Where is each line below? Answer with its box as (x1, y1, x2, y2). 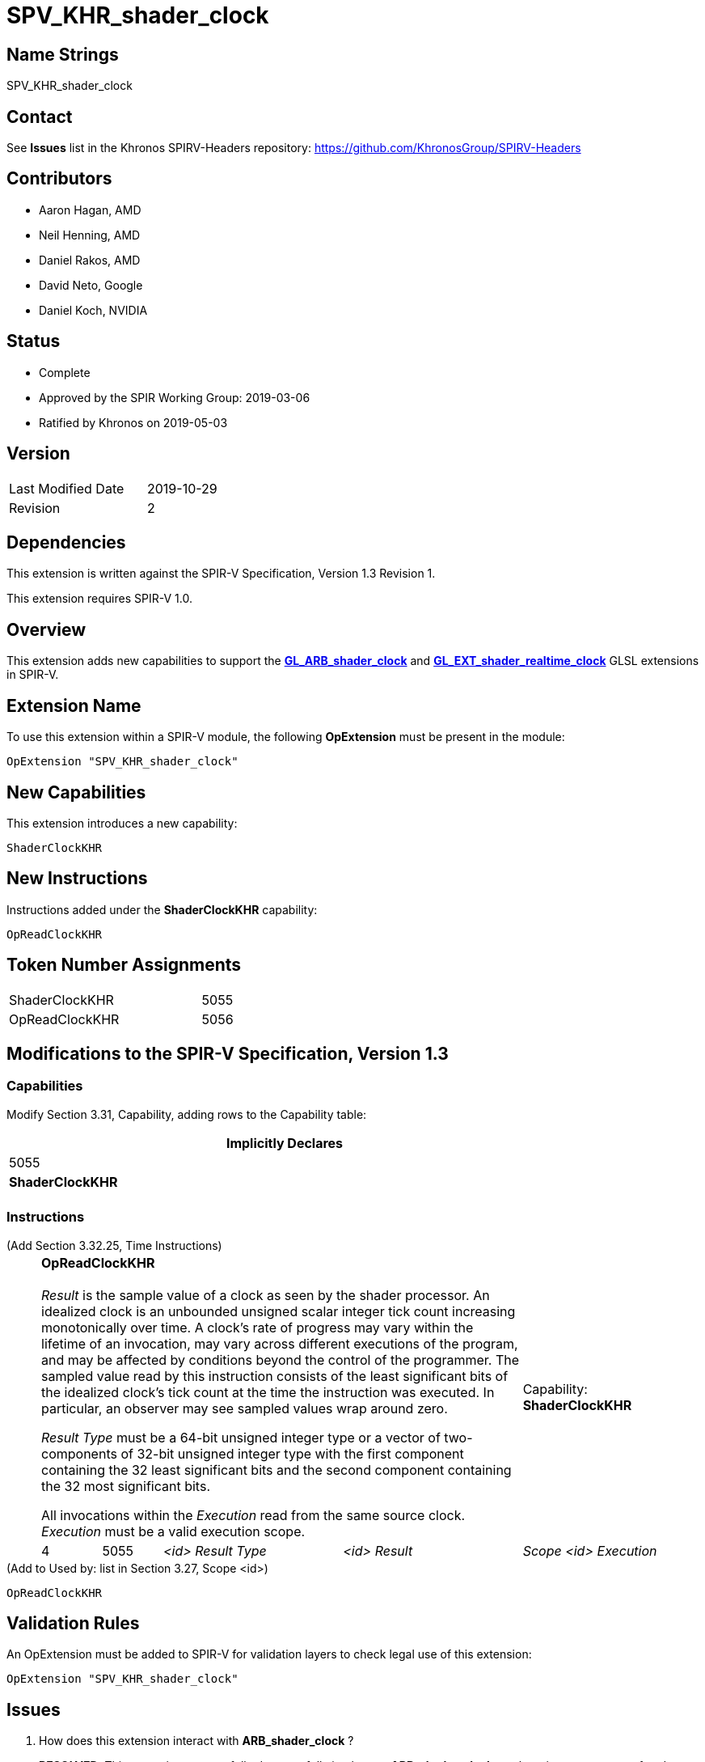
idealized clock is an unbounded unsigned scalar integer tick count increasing (41, 1302, 516, 1319)
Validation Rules (6, 1613, 140, 1633)
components (41, 1445, 117, 1462)
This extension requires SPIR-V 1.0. (6, 591, 192, 606)
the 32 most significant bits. (41, 1477, 210, 1494)
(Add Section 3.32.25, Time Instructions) (6, 1238, 222, 1252)
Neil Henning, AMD (39, 227, 141, 242)
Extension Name (6, 695, 141, 716)
